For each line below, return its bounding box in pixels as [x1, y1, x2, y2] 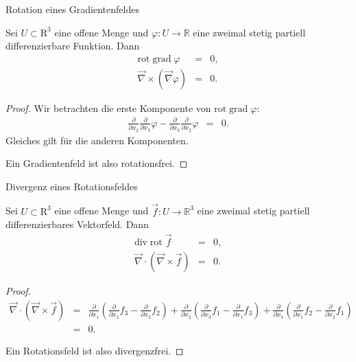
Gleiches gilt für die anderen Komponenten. [5, 133, 189, 147]
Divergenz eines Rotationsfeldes [5, 179, 138, 193]
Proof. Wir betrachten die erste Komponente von [5, 100, 211, 115]
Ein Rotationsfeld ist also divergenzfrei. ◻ [5, 343, 184, 357]
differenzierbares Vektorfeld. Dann [5, 217, 149, 231]
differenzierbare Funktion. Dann [5, 38, 140, 53]
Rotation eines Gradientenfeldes [5, 2, 139, 16]
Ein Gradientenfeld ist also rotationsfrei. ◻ [5, 156, 188, 170]
